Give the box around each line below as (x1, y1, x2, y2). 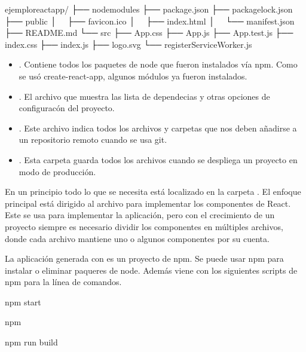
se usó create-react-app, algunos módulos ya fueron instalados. (19, 69, 247, 82)
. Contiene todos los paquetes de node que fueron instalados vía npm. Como (19, 58, 298, 71)
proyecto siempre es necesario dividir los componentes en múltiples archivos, (5, 220, 283, 232)
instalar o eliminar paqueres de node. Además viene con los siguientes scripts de (5, 264, 298, 276)
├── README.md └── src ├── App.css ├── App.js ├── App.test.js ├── (5, 26, 293, 39)
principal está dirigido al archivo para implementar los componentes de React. (5, 197, 291, 209)
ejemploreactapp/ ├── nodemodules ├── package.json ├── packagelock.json (5, 3, 293, 15)
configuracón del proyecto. (19, 102, 115, 114)
